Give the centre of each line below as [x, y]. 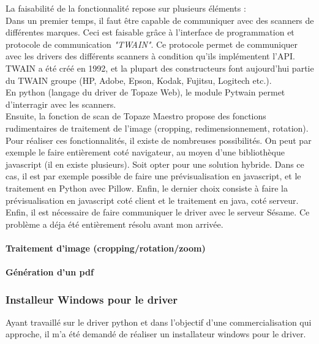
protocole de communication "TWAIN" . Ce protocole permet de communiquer [152, 44]
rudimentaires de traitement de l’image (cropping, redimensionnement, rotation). [157, 128]
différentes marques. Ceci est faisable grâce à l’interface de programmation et [150, 32]
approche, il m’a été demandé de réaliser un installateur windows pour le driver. [156, 334]
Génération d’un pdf [50, 272]
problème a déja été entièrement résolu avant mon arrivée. [114, 224]
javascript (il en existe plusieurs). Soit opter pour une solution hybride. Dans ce [155, 164]
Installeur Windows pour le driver [92, 299]
